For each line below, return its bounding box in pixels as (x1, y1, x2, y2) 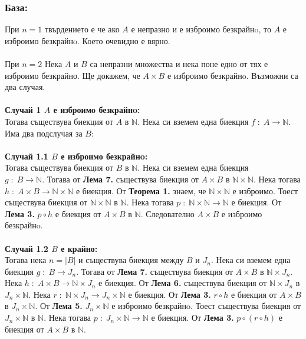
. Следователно (140, 207, 195, 220)
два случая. (5, 81, 45, 93)
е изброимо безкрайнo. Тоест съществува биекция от (111, 300, 301, 312)
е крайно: (61, 242, 98, 254)
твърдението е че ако (44, 23, 120, 35)
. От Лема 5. (35, 300, 83, 312)
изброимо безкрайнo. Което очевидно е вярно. (5, 34, 170, 46)
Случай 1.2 (5, 242, 48, 254)
